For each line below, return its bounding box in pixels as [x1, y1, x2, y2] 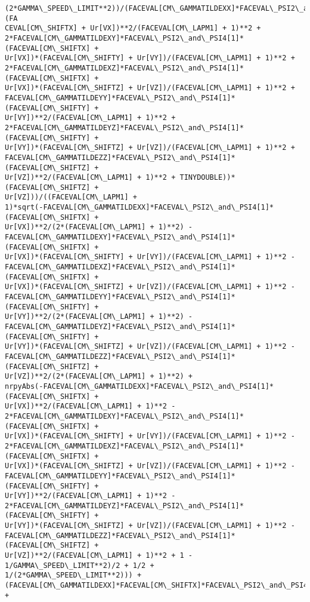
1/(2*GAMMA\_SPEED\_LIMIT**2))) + [5, 571, 142, 580]
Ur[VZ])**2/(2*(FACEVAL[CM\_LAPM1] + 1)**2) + [5, 372, 193, 381]
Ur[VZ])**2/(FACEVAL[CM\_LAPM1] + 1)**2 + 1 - [5, 551, 193, 560]
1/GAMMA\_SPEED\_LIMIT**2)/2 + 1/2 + [5, 561, 154, 570]
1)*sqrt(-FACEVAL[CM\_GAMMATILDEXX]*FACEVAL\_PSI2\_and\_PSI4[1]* [5, 203, 274, 212]
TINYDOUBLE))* [179, 173, 235, 182]
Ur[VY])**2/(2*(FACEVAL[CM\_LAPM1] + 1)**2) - [5, 312, 193, 321]
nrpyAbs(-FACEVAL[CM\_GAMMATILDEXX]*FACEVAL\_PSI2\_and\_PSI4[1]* [5, 382, 274, 391]
